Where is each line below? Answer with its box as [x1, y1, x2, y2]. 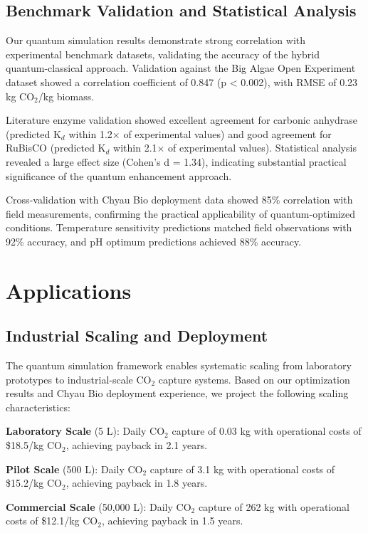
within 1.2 [68, 126, 112, 141]
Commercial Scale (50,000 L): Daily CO [6, 499, 191, 514]
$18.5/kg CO [6, 438, 62, 453]
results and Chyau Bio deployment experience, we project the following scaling [6, 386, 349, 401]
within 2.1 [113, 140, 157, 155]
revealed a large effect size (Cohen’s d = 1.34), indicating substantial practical [6, 154, 347, 169]
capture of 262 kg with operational [198, 499, 349, 514]
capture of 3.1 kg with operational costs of [149, 461, 335, 476]
